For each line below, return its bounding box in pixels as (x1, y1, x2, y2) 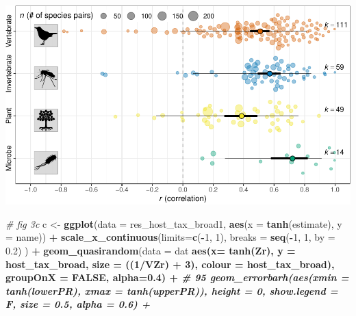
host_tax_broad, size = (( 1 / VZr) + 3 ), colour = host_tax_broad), (5, 256, 335, 271)
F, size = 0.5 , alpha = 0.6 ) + (5, 297, 151, 311)
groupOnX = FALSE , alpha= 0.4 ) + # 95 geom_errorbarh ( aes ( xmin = (5, 270, 349, 285)
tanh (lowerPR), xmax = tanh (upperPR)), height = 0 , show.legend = (5, 283, 338, 298)
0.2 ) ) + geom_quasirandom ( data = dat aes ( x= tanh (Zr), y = (5, 243, 296, 258)
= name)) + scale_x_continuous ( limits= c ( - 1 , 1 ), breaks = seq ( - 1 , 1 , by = (5, 230, 335, 244)
